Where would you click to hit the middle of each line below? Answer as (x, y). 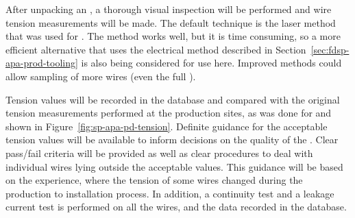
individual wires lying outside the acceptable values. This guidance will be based (174, 166)
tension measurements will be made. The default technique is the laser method (171, 22)
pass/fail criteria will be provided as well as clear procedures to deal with (159, 153)
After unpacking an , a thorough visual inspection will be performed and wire (169, 9)
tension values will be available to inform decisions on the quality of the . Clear (172, 140)
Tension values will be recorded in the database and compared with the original (173, 99)
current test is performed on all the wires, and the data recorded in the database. (176, 207)
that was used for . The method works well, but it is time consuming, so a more (173, 36)
